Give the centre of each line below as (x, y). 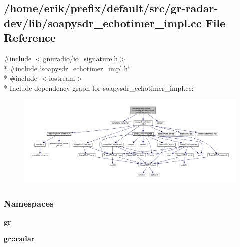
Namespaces (29, 203)
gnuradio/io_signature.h (81, 58)
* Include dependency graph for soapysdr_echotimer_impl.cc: (99, 87)
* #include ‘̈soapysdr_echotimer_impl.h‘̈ (67, 68)
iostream (62, 78)
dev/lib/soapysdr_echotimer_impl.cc (103, 22)
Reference (30, 37)
